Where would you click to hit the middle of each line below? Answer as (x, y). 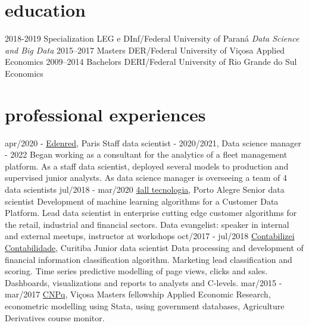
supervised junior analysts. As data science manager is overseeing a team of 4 (146, 178)
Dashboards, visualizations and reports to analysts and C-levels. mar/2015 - (143, 282)
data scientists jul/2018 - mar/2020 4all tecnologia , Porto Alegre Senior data (145, 189)
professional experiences (105, 114)
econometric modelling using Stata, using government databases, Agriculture (145, 305)
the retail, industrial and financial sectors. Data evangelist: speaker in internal (147, 224)
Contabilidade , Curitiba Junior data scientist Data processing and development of (154, 247)
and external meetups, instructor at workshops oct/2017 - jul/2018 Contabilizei (150, 236)
